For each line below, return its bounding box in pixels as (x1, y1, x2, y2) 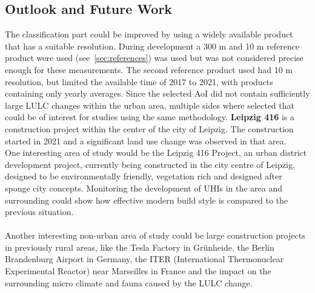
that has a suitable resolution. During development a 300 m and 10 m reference (5, 39, 300, 52)
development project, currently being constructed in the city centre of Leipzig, (5, 158, 295, 170)
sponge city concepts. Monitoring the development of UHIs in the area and (5, 181, 283, 194)
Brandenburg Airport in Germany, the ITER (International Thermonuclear (5, 253, 284, 265)
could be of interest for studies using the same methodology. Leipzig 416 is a (5, 111, 295, 123)
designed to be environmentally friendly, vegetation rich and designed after (5, 170, 282, 182)
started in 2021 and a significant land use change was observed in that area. (5, 134, 287, 147)
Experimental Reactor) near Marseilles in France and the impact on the (5, 265, 271, 277)
